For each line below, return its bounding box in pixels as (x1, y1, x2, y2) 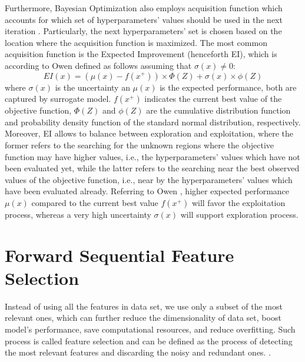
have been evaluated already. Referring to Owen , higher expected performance (5, 185, 290, 197)
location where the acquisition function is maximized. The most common (5, 36, 267, 48)
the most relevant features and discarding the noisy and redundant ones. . (5, 346, 271, 358)
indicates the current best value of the (144, 92, 282, 105)
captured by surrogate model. (5, 92, 111, 105)
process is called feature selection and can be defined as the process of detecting (5, 334, 293, 347)
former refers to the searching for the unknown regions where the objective (5, 138, 274, 151)
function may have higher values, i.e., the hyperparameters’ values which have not (5, 150, 300, 162)
